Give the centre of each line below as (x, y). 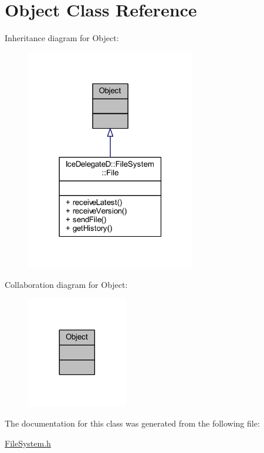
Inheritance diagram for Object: (62, 38)
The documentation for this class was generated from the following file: (132, 423)
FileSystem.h (28, 443)
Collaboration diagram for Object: (66, 284)
